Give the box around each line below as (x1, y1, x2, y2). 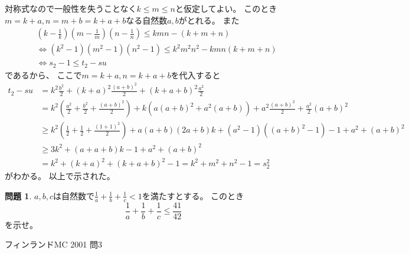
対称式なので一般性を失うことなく (5, 2, 137, 14)
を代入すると (171, 68, 221, 81)
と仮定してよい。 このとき (175, 2, 277, 14)
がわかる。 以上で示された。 (5, 170, 115, 182)
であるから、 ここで (5, 68, 82, 81)
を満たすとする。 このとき (142, 189, 244, 202)
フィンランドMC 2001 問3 (5, 238, 102, 250)
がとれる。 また (178, 14, 240, 26)
